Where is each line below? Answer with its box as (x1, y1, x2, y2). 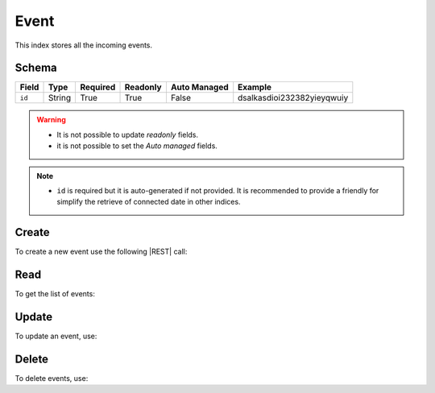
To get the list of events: (14, 289, 96, 299)
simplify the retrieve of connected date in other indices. (56, 197, 241, 207)
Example (238, 81, 272, 93)
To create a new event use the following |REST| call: (14, 246, 188, 257)
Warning (36, 115, 66, 125)
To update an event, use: (14, 331, 97, 341)
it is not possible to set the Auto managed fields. (56, 141, 217, 151)
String (48, 93, 72, 104)
